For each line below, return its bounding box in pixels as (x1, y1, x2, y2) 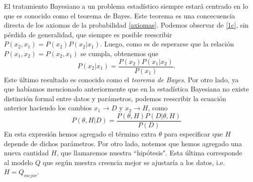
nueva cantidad (4, 148, 49, 158)
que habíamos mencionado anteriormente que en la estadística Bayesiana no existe (4, 84, 249, 94)
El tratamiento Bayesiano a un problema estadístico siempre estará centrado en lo (4, 1, 248, 11)
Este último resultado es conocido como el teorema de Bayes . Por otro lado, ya (4, 74, 239, 84)
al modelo (4, 157, 33, 167)
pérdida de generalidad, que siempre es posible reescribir (4, 29, 172, 39)
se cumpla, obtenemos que (80, 48, 159, 58)
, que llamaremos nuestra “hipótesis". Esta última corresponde (56, 148, 242, 158)
